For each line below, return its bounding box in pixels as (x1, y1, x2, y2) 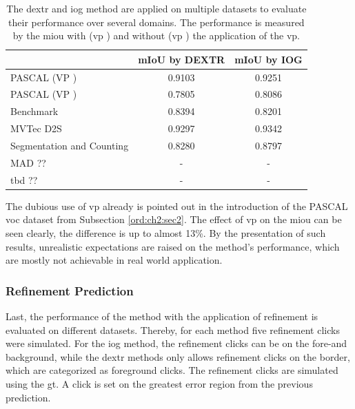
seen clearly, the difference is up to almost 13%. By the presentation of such (6, 225, 326, 240)
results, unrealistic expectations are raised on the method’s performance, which (6, 239, 340, 253)
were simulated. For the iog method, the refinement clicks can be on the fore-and (6, 336, 347, 350)
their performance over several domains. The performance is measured (8, 14, 305, 29)
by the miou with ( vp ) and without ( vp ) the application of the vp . (12, 28, 300, 43)
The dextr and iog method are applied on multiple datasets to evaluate (6, 1, 307, 15)
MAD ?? (10, 155, 46, 169)
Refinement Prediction (6, 282, 134, 299)
